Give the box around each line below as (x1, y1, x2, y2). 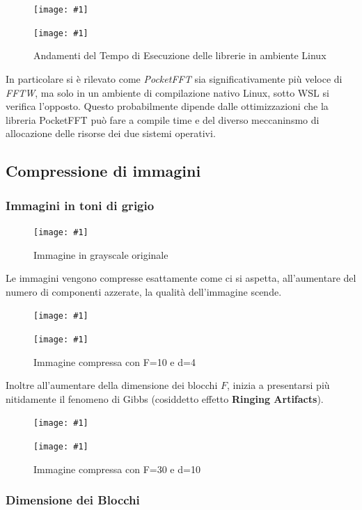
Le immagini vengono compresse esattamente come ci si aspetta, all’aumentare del (6, 271, 356, 285)
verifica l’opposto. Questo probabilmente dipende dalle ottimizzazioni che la (6, 99, 329, 113)
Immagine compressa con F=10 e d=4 (33, 354, 196, 369)
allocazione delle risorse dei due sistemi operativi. (6, 126, 216, 141)
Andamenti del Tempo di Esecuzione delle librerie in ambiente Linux (33, 48, 326, 63)
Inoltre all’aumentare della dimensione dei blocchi (6, 378, 218, 392)
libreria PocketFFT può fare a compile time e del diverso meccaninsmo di (6, 112, 320, 127)
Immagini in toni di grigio (6, 196, 155, 214)
